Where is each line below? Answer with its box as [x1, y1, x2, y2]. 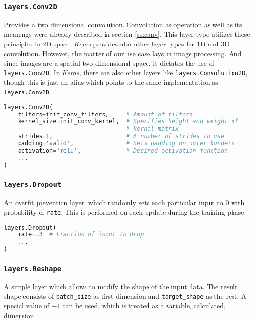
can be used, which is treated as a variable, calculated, [63, 300, 226, 311]
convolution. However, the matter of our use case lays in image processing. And [4, 48, 242, 58]
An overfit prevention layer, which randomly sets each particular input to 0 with [4, 197, 245, 207]
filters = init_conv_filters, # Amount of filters [18, 111, 193, 118]
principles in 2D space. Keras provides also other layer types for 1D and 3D [4, 38, 230, 48]
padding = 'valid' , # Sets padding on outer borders [18, 140, 235, 147]
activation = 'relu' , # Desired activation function [18, 147, 228, 154]
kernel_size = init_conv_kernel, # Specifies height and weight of [18, 118, 238, 125]
